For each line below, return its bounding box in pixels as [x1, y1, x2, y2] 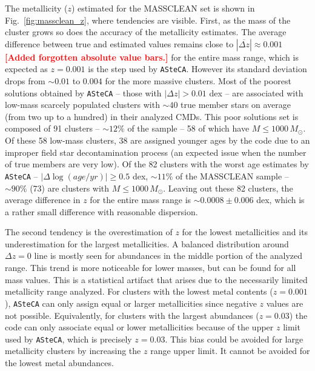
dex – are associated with [209, 86, 303, 99]
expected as [5, 62, 48, 75]
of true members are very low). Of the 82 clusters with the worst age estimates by [5, 158, 309, 170]
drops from [5, 75, 45, 87]
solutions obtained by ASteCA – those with [5, 86, 162, 99]
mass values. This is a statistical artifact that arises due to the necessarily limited [5, 273, 308, 286]
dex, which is [256, 193, 305, 206]
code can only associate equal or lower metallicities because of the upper [5, 321, 274, 333]
